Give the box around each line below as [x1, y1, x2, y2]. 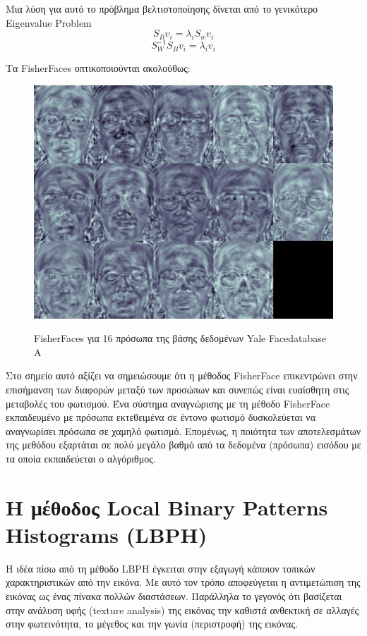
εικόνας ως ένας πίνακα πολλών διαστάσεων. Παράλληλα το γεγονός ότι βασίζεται [6, 589, 342, 604]
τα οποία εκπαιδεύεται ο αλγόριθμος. [6, 451, 156, 465]
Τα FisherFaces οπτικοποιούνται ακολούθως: [6, 61, 191, 75]
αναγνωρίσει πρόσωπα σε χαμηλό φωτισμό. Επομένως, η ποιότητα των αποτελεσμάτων [6, 423, 361, 438]
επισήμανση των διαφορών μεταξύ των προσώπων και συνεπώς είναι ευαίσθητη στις [6, 381, 349, 396]
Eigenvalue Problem [6, 15, 92, 30]
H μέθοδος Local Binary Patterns [6, 492, 328, 521]
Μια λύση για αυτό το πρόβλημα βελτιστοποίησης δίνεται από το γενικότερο [6, 1, 318, 16]
